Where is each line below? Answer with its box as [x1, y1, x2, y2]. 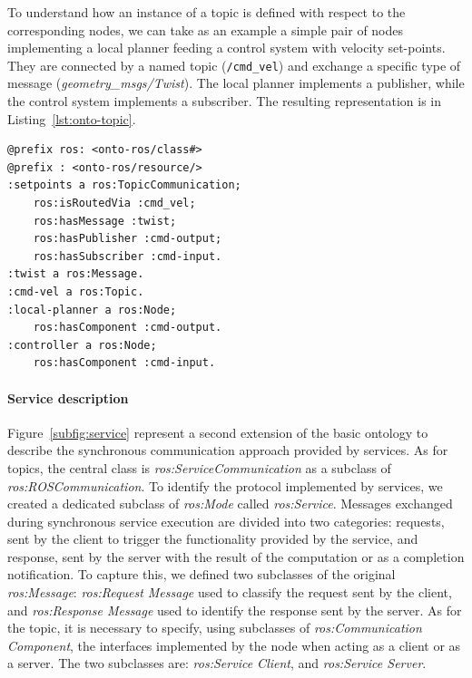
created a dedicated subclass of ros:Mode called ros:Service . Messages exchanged [7, 494, 453, 513]
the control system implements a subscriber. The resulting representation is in [7, 92, 441, 111]
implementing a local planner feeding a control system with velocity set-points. [7, 38, 446, 57]
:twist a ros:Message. [7, 267, 144, 281]
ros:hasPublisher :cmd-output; [33, 232, 222, 246]
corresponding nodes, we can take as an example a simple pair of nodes [7, 20, 404, 39]
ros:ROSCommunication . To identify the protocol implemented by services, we [7, 476, 443, 495]
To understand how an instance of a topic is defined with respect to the [7, 3, 406, 21]
